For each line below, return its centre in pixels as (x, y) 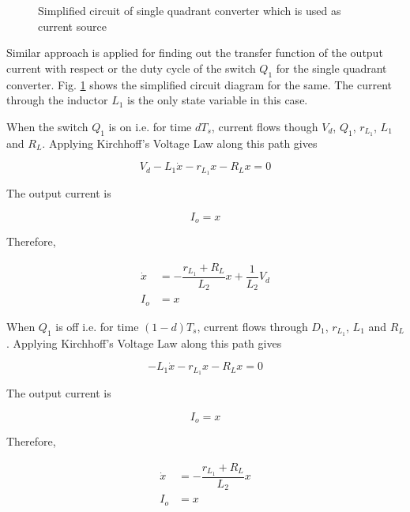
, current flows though (265, 126)
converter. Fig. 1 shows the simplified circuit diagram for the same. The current (199, 84)
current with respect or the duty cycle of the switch (131, 68)
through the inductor (57, 100)
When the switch (47, 126)
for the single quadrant (331, 68)
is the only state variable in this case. (218, 100)
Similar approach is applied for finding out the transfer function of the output (195, 53)
